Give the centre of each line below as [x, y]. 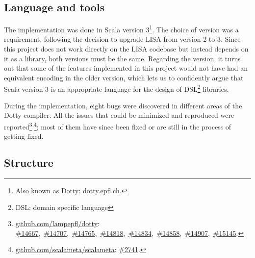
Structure [29, 163]
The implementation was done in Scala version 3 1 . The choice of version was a [121, 29]
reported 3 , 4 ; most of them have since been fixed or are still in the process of [118, 126]
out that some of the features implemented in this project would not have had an [126, 68]
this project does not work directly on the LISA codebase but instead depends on [126, 49]
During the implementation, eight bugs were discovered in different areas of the [123, 105]
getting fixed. [24, 136]
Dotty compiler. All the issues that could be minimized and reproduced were [119, 115]
